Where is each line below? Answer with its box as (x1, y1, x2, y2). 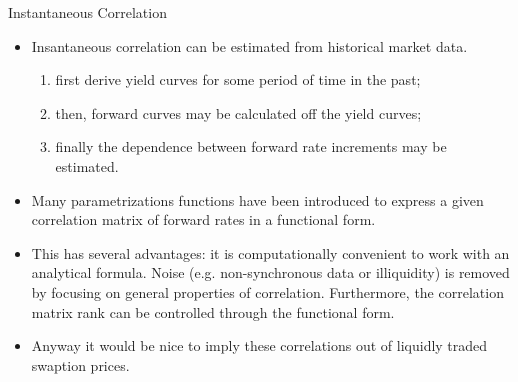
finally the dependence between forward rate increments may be (55, 136, 447, 157)
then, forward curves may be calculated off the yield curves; (55, 102, 422, 123)
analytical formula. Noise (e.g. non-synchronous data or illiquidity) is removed (31, 262, 510, 283)
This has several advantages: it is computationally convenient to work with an (31, 242, 510, 263)
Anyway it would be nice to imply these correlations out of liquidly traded (31, 335, 488, 356)
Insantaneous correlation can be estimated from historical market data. (31, 35, 468, 56)
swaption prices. (31, 354, 130, 375)
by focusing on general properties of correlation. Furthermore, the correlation (31, 281, 504, 302)
